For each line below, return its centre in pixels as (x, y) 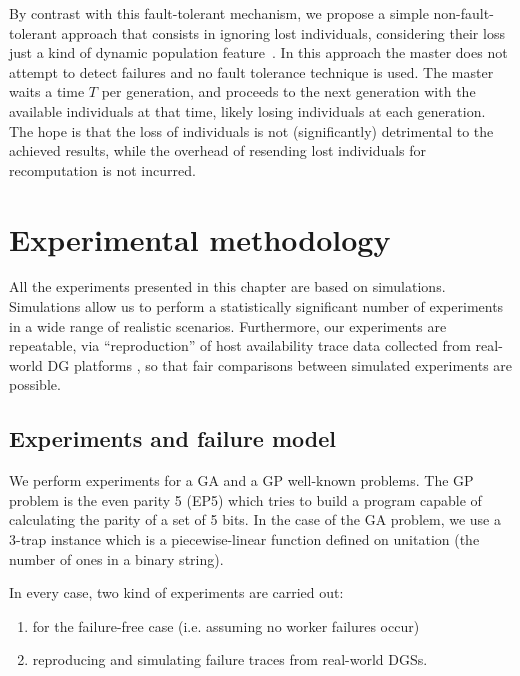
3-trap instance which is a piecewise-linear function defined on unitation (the (244, 539)
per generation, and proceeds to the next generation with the (288, 91)
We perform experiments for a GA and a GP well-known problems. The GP (241, 480)
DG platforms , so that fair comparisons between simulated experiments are (280, 364)
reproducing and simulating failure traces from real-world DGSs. (230, 659)
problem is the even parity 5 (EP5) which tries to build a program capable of (245, 499)
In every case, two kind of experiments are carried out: (176, 592)
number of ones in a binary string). (116, 558)
